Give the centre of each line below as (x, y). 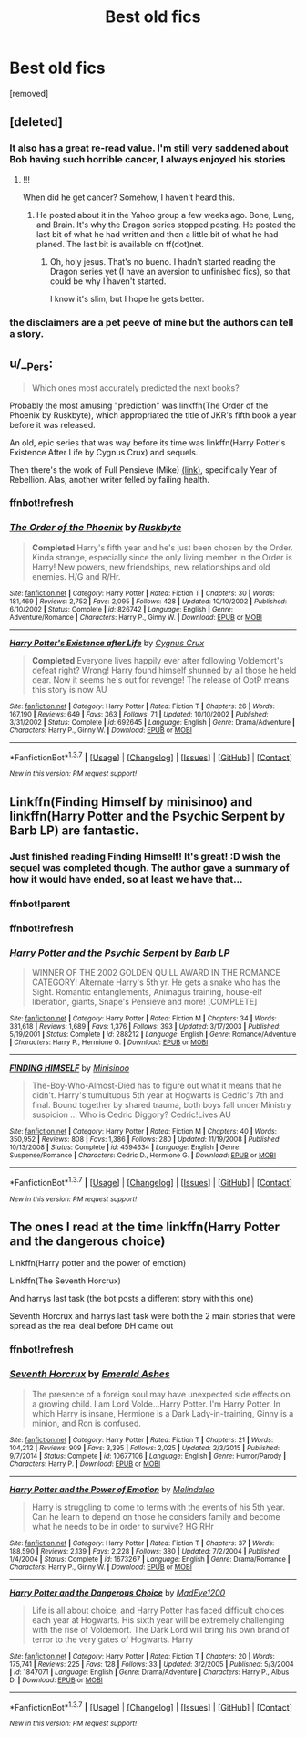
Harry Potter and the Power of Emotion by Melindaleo (112, 1489)
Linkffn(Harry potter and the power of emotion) (98, 1263)
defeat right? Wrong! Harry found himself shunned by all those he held (164, 670)
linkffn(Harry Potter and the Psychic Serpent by (148, 816)
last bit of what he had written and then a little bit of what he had (157, 234)
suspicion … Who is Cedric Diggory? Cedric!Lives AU (132, 1114)
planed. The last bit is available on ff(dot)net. (120, 244)
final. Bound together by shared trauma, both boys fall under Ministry (161, 1104)
